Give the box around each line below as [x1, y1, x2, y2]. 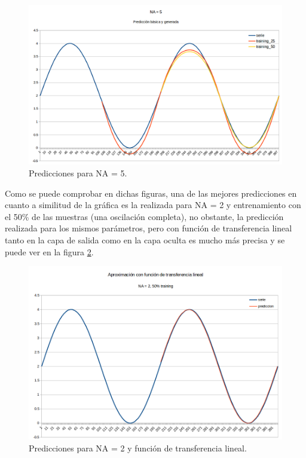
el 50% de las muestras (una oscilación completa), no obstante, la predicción [5, 210, 284, 222]
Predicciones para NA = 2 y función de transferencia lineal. [29, 441, 247, 454]
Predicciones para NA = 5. [29, 167, 127, 179]
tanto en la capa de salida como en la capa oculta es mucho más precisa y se [5, 234, 285, 246]
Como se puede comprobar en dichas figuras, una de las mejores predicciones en [5, 187, 297, 199]
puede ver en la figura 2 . [5, 245, 94, 258]
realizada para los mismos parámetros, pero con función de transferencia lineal [5, 222, 292, 234]
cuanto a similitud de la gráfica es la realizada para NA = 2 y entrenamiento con [5, 199, 301, 211]
